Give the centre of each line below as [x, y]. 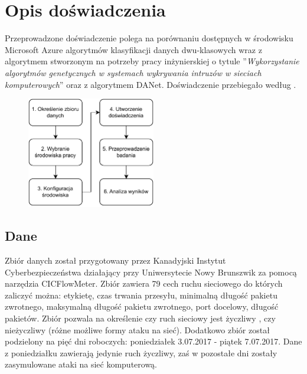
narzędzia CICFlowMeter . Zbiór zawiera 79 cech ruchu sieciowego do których [144, 283]
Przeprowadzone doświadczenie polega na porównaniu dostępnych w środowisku [149, 38]
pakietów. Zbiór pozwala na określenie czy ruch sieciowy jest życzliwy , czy [140, 318]
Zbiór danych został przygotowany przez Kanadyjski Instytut [115, 260]
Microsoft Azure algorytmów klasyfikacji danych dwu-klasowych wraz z [133, 49]
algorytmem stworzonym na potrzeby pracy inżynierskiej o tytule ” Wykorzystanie [152, 61]
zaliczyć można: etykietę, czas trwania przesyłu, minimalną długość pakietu [141, 295]
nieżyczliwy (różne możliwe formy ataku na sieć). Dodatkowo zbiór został [137, 329]
